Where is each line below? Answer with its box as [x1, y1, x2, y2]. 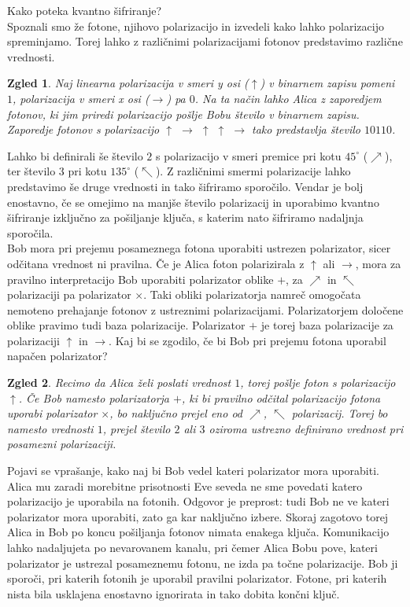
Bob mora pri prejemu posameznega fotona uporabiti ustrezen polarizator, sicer [7, 240, 391, 256]
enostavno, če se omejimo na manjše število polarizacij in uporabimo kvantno [7, 193, 379, 210]
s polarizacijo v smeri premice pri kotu [156, 147, 342, 164]
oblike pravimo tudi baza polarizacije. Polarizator [7, 317, 246, 333]
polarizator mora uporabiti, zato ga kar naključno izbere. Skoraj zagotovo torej [7, 508, 389, 524]
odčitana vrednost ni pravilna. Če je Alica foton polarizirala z [7, 255, 305, 271]
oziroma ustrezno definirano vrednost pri [209, 420, 404, 436]
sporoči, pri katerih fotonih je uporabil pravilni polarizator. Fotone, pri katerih [7, 570, 387, 587]
